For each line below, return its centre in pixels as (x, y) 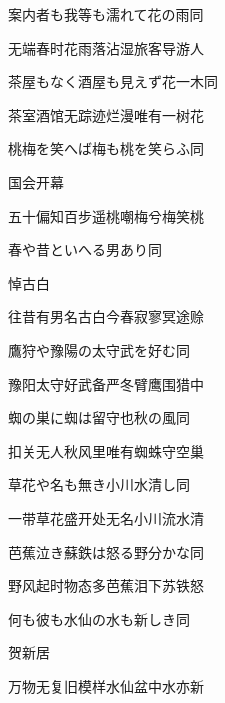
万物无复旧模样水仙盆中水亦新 (106, 685)
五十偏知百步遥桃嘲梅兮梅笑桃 (106, 215)
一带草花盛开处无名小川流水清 (106, 517)
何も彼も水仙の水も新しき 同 (99, 618)
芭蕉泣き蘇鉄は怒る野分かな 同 (106, 551)
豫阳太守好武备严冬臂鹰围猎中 (106, 383)
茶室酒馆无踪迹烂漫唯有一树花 (106, 114)
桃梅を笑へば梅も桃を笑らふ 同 (106, 148)
